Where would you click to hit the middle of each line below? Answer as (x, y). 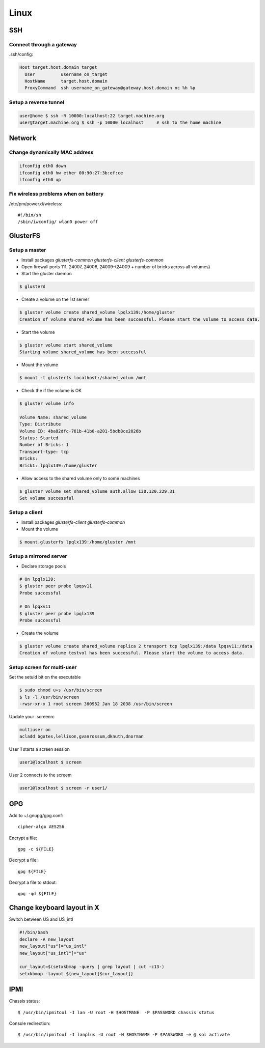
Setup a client (26, 512)
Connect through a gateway (43, 44)
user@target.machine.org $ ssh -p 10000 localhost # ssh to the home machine (120, 123)
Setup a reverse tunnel (37, 102)
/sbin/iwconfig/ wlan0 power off (58, 222)
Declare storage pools (44, 566)
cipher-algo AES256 (41, 827)
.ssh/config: (21, 55)
